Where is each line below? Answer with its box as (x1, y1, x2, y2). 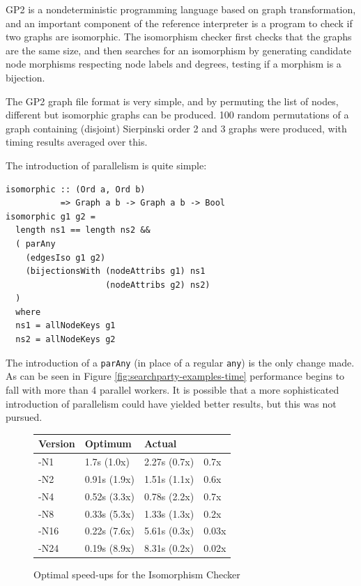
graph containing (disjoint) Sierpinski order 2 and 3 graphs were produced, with (6, 121, 347, 135)
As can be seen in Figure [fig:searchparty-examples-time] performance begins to (6, 369, 345, 383)
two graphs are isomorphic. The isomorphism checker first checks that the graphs (6, 29, 352, 44)
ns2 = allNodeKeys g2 (15, 334, 116, 345)
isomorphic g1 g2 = (6, 211, 95, 222)
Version (38, 436, 75, 451)
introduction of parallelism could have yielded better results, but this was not (6, 396, 337, 410)
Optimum (84, 436, 132, 451)
